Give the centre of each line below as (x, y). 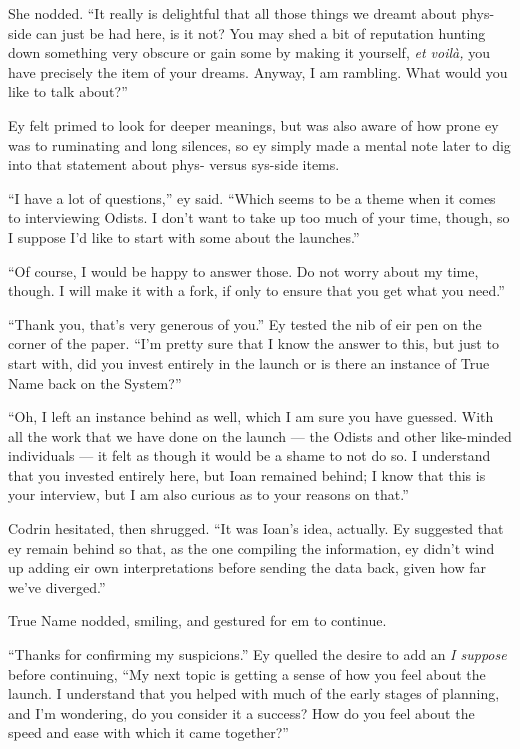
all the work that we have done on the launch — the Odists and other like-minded (260, 435)
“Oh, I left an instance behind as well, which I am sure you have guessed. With (251, 416)
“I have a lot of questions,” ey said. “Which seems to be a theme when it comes (252, 197)
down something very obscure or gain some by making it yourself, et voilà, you (249, 52)
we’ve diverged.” (57, 586)
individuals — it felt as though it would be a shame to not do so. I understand (249, 455)
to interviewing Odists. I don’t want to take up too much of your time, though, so (259, 217)
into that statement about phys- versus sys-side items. (174, 164)
